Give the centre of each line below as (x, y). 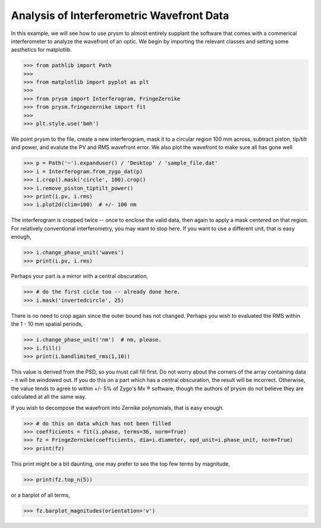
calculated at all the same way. (48, 397)
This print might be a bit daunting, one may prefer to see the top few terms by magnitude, (120, 464)
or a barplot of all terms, (41, 495)
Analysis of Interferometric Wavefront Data (120, 15)
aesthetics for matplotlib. (42, 50)
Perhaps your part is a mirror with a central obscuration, (80, 276)
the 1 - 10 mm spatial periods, (47, 324)
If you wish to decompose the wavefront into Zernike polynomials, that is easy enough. (117, 407)
